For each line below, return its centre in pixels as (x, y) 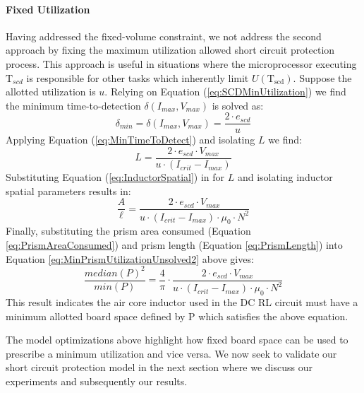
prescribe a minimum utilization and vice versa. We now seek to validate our (171, 353)
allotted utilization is (51, 92)
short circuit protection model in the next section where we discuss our (159, 367)
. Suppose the (322, 77)
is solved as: (238, 105)
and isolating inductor (285, 177)
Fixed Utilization (48, 9)
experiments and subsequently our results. (97, 381)
